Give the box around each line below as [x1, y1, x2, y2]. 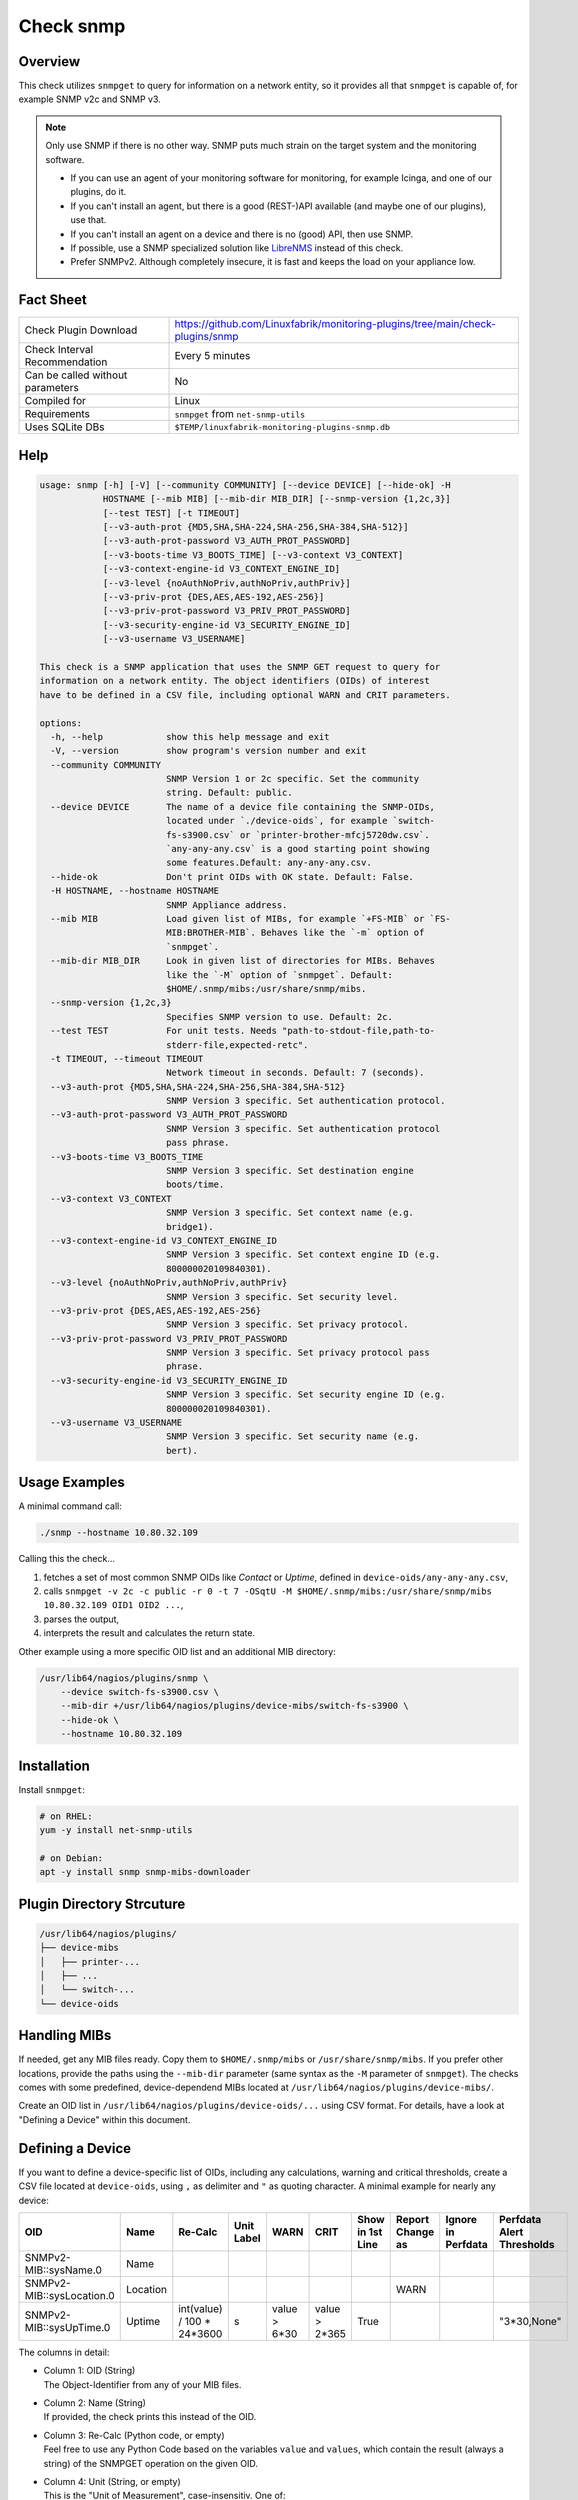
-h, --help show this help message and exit [50, 731, 330, 742]
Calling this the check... [18, 1553, 115, 1565]
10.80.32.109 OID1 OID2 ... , [43, 1599, 184, 1611]
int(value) [178, 2301, 224, 2315]
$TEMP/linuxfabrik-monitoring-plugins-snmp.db [174, 421, 390, 432]
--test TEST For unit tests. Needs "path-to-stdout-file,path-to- [50, 1025, 435, 1037]
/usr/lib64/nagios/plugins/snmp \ [39, 1672, 209, 1684]
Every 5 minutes [174, 349, 251, 363]
